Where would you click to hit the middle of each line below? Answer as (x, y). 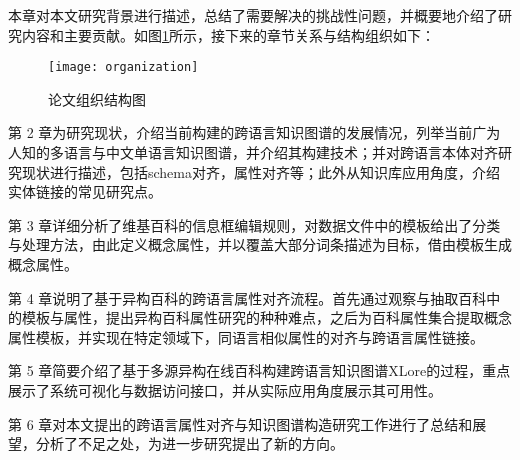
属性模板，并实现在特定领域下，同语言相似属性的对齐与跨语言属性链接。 (246, 336)
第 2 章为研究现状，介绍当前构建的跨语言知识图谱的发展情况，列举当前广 (247, 132)
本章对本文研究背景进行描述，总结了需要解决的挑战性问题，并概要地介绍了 (253, 15)
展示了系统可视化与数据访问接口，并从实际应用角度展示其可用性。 (225, 389)
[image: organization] (123, 67)
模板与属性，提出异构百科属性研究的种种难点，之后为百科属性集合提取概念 (266, 317)
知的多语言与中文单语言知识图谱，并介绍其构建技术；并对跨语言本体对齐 (259, 152)
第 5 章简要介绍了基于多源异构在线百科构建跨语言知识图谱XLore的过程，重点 (259, 370)
